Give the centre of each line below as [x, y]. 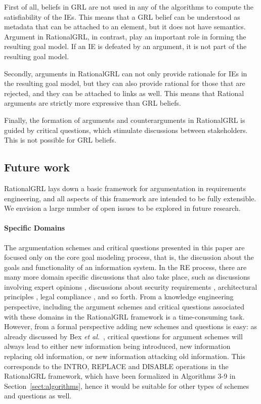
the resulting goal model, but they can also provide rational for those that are [125, 83]
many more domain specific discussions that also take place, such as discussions [127, 277]
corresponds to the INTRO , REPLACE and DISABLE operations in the [116, 366]
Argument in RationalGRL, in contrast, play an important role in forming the [125, 36]
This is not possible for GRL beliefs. [60, 140]
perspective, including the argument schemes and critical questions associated [124, 307]
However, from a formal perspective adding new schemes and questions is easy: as [131, 326]
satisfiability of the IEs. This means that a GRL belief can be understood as [122, 16]
